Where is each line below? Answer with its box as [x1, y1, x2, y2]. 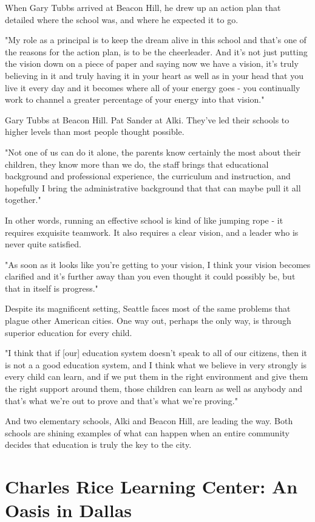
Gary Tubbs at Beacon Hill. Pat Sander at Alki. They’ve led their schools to [5, 113, 290, 126]
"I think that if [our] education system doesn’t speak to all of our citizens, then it [5, 346, 308, 359]
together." [5, 193, 41, 206]
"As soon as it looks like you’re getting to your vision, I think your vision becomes [5, 258, 311, 270]
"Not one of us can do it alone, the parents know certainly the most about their [5, 145, 301, 158]
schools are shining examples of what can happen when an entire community [5, 426, 290, 439]
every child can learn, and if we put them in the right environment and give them [5, 370, 308, 383]
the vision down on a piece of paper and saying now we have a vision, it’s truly [5, 57, 299, 70]
